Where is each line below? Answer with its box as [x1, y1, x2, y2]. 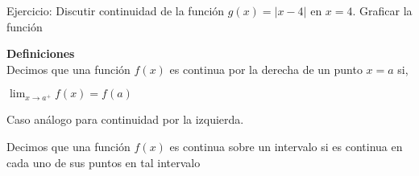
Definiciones [6, 45, 75, 62]
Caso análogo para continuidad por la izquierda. [6, 111, 244, 128]
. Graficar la [352, 2, 413, 18]
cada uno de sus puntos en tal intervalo [6, 153, 201, 170]
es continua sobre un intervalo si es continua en [169, 137, 403, 154]
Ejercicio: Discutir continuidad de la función [6, 2, 225, 18]
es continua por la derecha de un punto [169, 60, 363, 77]
